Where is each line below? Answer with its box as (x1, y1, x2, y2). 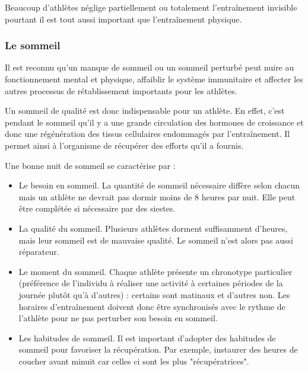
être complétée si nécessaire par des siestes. (18, 202, 176, 215)
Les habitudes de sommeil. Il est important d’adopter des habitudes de (18, 331, 276, 344)
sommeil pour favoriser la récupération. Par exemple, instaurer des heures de (18, 343, 298, 356)
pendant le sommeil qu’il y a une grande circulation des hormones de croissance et (5, 116, 304, 128)
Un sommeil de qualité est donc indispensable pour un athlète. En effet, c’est (5, 104, 285, 117)
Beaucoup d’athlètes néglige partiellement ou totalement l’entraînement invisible (5, 1, 297, 13)
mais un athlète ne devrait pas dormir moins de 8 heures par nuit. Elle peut (18, 190, 296, 203)
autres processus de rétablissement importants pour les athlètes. (5, 84, 237, 97)
